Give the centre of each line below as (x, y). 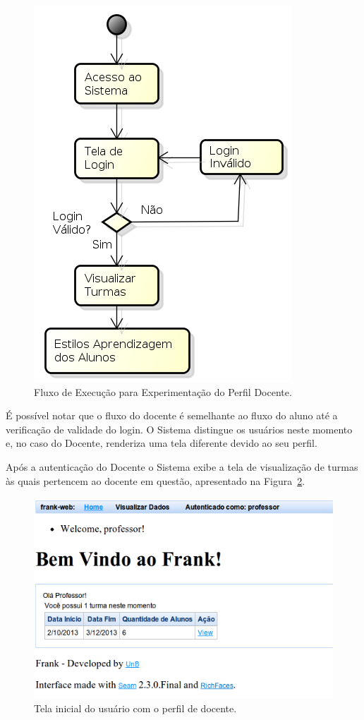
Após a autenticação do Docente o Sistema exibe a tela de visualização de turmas (182, 466)
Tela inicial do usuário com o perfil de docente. (135, 708)
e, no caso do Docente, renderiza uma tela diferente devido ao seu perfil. (162, 443)
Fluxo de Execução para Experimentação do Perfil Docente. (163, 391)
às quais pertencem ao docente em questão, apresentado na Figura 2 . (156, 480)
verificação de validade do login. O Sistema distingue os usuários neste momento (179, 429)
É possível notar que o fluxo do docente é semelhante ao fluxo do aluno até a (172, 415)
